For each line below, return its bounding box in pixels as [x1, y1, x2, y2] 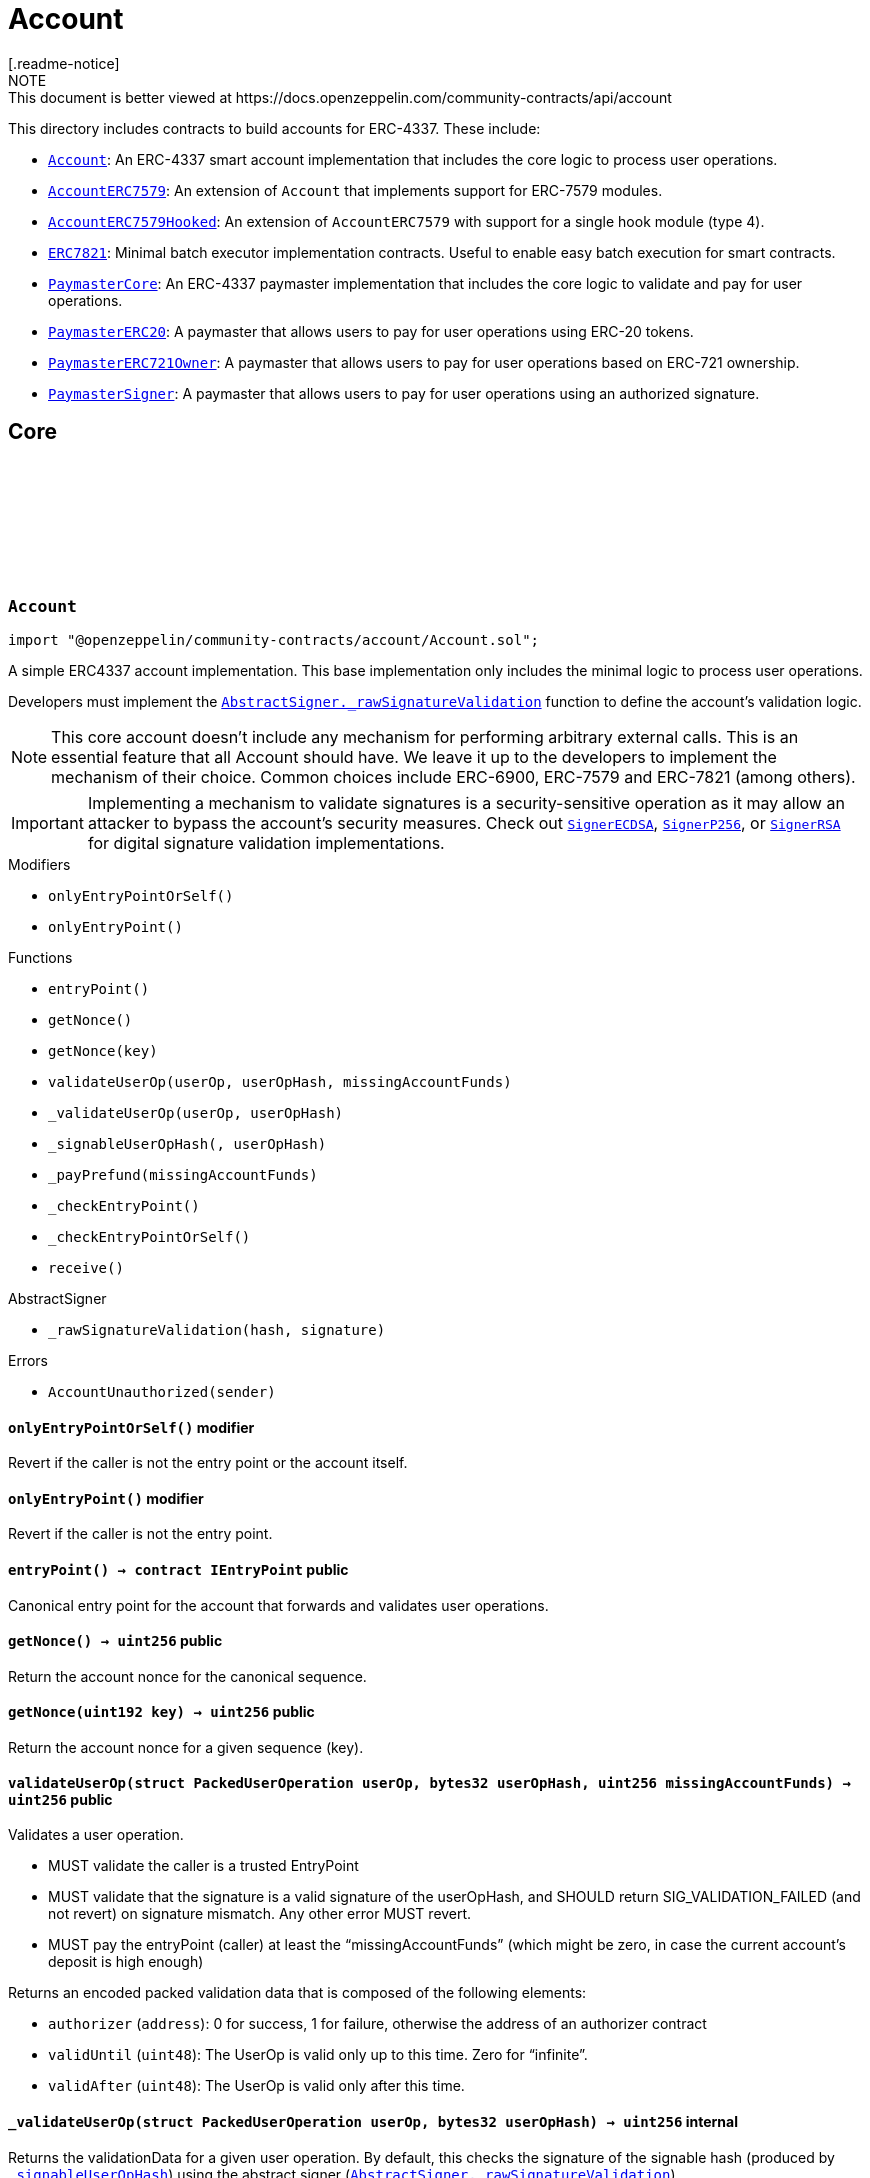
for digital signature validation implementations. [87, 832, 445, 853]
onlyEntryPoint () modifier [8, 1489, 204, 1507]
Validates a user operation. [8, 1826, 184, 1844]
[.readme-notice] [8, 54, 120, 72]
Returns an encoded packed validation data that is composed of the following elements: [8, 1984, 587, 2002]
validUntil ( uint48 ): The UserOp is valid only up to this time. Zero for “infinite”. [48, 2046, 588, 2064]
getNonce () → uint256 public [8, 1632, 223, 1650]
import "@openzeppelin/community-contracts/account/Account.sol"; [8, 631, 540, 648]
